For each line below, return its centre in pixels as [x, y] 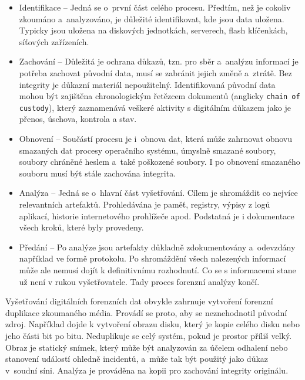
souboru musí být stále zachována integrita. [98, 173]
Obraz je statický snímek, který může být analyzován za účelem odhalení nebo [147, 347]
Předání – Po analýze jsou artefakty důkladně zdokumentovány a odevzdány [157, 247]
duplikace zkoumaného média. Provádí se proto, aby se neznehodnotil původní [146, 312]
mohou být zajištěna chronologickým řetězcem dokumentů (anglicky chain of [160, 96]
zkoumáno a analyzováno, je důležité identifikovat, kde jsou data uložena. [152, 18]
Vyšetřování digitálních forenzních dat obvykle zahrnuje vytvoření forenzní [139, 301]
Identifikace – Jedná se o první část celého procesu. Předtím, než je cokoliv [155, 7]
